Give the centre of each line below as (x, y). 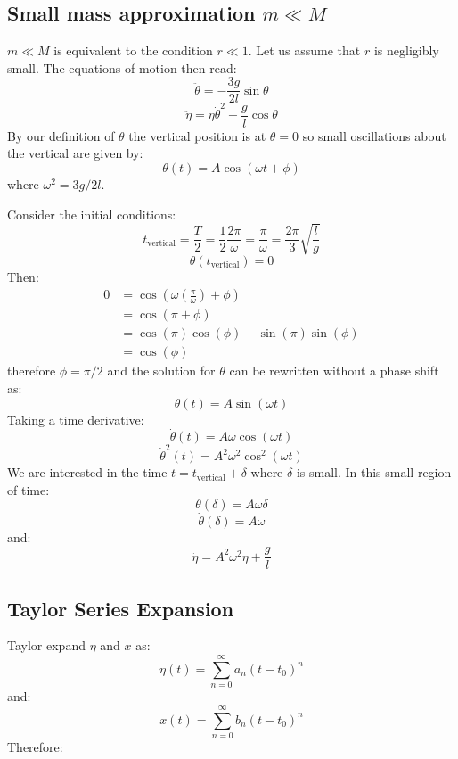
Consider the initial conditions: (92, 214)
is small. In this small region (374, 472)
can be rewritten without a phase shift (334, 371)
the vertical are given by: (75, 153)
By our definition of (61, 135)
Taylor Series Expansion (121, 608)
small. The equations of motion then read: (122, 67)
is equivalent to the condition (133, 50)
